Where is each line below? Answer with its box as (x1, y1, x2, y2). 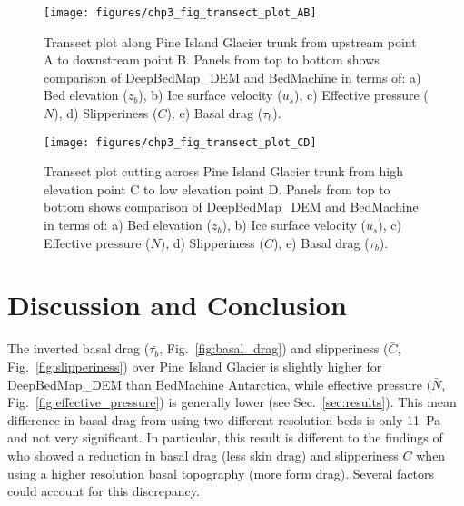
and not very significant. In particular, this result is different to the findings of (7, 428, 443, 447)
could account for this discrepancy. (7, 481, 200, 501)
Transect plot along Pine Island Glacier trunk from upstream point (44, 32, 417, 51)
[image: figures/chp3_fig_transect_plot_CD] (44, 135, 317, 149)
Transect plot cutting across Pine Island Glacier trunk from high (44, 162, 403, 181)
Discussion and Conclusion (7, 286, 347, 323)
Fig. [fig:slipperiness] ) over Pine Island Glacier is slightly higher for (7, 356, 382, 375)
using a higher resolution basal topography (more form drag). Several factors (7, 463, 435, 482)
